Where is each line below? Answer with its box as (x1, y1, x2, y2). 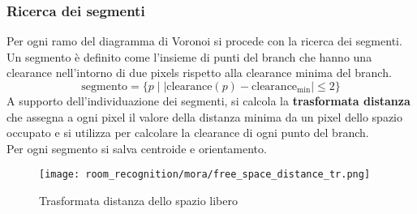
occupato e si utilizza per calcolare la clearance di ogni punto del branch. (6, 124, 369, 141)
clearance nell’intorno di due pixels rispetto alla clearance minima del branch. (6, 64, 392, 81)
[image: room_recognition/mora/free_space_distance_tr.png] (39, 169, 371, 181)
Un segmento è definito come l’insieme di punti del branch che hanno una (6, 48, 372, 65)
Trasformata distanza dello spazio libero (39, 192, 238, 209)
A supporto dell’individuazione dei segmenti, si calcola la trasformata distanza (6, 92, 411, 109)
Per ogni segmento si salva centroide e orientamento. (6, 139, 267, 156)
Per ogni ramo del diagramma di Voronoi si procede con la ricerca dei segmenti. (6, 32, 402, 49)
